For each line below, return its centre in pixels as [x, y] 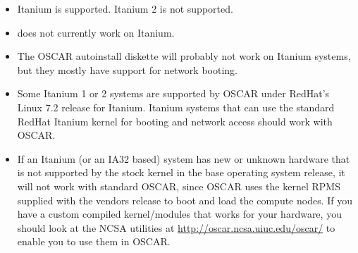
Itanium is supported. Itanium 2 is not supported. [125, 8]
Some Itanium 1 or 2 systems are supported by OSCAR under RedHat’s [173, 93]
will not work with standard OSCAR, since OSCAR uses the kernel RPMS [179, 186]
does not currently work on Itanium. [96, 32]
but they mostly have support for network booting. [127, 69]
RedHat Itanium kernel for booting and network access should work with [175, 121]
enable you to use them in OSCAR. [94, 241]
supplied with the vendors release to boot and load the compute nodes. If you [185, 200]
